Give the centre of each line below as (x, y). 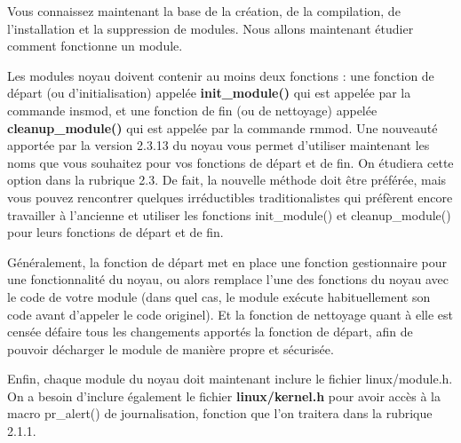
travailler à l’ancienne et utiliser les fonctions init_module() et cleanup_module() (229, 214)
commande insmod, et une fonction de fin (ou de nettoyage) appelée (192, 110)
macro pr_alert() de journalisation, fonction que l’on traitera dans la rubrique (220, 413)
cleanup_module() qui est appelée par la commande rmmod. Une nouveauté (223, 127)
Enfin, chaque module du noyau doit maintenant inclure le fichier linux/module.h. (230, 379)
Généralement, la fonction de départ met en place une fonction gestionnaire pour (227, 261)
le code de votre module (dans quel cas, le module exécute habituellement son (219, 296)
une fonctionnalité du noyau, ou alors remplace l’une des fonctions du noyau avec (228, 279)
